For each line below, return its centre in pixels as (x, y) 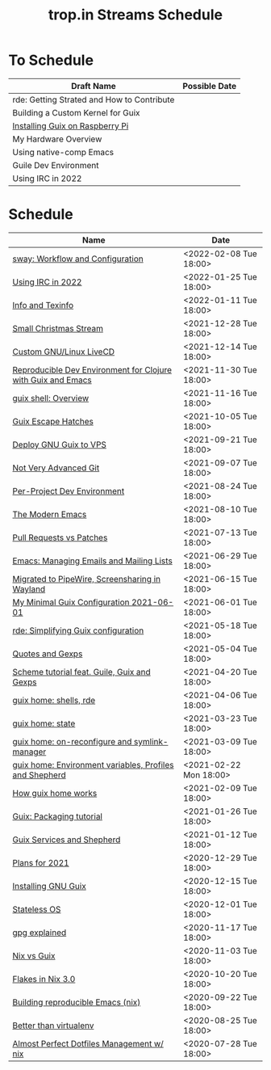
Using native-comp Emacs (63, 152)
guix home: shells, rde (54, 700)
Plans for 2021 (41, 862)
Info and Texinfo (43, 305)
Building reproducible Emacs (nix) (77, 1002)
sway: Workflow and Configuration (78, 259)
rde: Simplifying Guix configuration (78, 630)
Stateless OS (37, 909)
